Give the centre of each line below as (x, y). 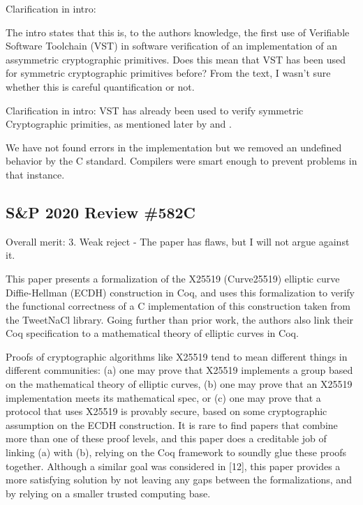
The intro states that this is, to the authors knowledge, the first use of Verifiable (178, 32)
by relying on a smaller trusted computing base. (108, 493)
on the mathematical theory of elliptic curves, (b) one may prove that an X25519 (179, 384)
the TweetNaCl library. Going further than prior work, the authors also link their (180, 319)
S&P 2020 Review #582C (101, 212)
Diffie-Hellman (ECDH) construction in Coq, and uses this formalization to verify (180, 292)
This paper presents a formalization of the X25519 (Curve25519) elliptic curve (173, 278)
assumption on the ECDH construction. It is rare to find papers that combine (172, 424)
